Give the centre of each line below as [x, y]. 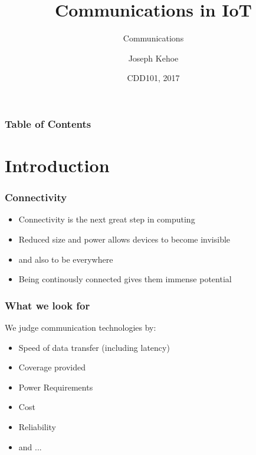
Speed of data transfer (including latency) [94, 347]
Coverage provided [52, 367]
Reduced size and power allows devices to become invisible [124, 239]
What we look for [47, 305]
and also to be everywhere [66, 259]
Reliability [37, 426]
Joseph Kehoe [153, 58]
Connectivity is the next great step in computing [107, 219]
